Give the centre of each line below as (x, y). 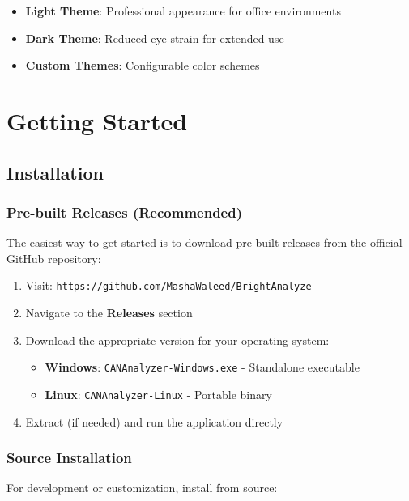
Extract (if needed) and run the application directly (154, 421)
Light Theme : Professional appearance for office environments (183, 11)
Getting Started (97, 120)
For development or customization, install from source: (142, 488)
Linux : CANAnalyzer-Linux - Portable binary (158, 394)
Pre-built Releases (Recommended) (124, 212)
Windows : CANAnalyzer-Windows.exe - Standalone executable (202, 367)
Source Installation (69, 458)
